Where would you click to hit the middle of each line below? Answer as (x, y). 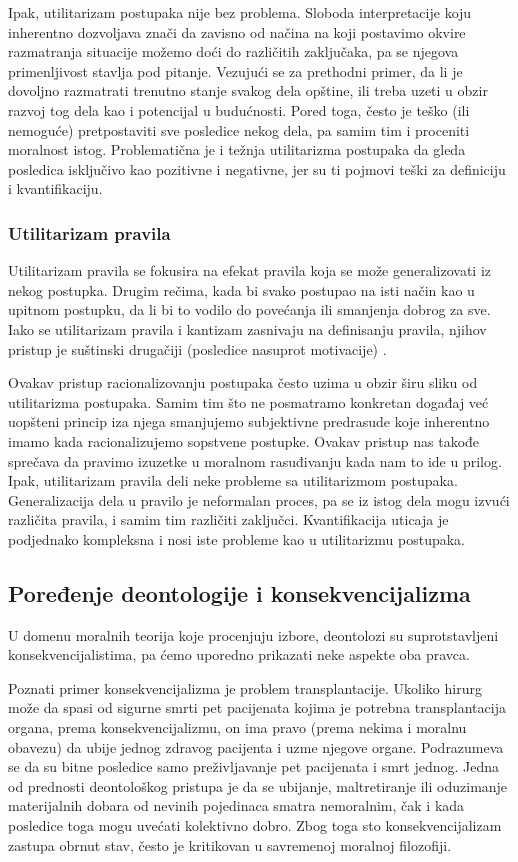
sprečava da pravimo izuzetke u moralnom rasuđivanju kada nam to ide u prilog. (255, 460)
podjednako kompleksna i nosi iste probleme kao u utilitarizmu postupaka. (236, 538)
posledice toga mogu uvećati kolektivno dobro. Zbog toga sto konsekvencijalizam (255, 825)
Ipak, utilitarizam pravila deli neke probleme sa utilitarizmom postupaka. (233, 480)
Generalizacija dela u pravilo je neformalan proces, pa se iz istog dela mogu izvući (259, 499)
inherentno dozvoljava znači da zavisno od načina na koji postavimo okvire (237, 31)
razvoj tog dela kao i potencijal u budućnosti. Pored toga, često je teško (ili (239, 109)
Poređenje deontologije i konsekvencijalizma (239, 592)
